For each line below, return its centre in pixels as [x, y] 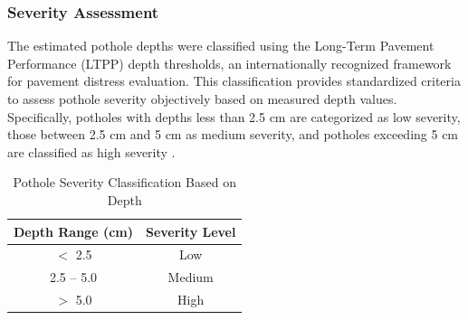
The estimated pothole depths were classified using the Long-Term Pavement [221, 46]
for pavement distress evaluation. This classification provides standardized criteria [234, 81]
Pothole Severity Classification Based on [124, 182]
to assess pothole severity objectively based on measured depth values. [202, 99]
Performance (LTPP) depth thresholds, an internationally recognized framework [229, 63]
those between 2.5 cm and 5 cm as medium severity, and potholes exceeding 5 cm [233, 134]
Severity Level [191, 231]
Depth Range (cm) [73, 231]
